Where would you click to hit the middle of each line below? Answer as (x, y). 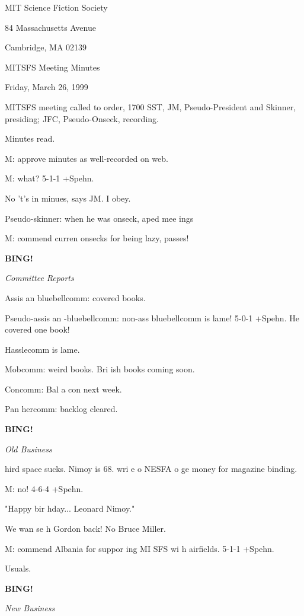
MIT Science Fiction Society (56, 7)
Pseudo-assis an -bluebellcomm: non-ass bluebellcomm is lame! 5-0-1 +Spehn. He (152, 317)
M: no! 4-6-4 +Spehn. (44, 488)
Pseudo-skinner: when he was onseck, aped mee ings (99, 218)
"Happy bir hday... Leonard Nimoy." (70, 508)
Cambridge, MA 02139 (46, 47)
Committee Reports (39, 278)
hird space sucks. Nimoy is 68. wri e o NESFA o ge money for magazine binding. (151, 469)
